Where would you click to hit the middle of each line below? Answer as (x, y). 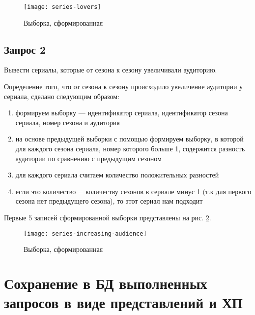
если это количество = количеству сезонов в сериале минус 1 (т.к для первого (133, 191)
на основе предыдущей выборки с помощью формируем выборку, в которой (129, 139)
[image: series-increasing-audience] (85, 233)
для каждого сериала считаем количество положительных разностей (117, 175)
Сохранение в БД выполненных (106, 283)
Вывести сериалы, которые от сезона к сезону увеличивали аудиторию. (111, 70)
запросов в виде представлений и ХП (123, 302)
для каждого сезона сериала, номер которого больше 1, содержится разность (130, 149)
